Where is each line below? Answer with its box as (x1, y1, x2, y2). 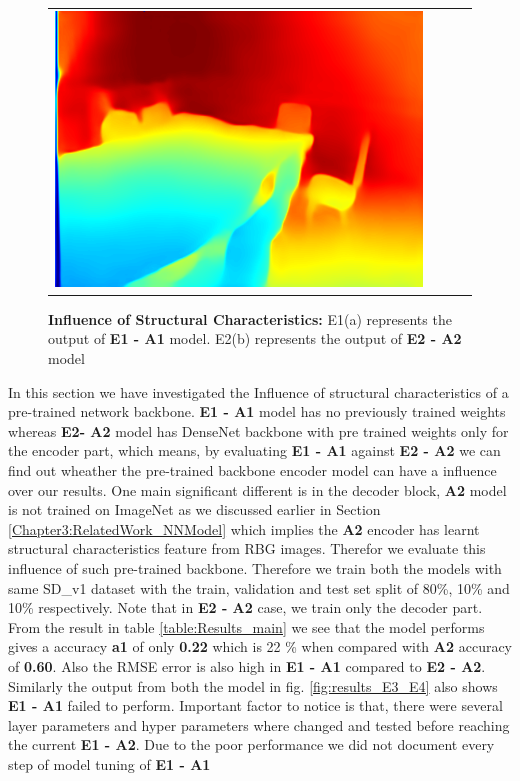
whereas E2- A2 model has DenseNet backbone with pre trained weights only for (8, 420, 509, 441)
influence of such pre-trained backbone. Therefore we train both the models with (8, 557, 502, 578)
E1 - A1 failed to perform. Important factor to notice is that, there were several (8, 695, 503, 716)
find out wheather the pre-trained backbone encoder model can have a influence (8, 460, 497, 480)
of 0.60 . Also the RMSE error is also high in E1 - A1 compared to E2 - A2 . (8, 655, 486, 676)
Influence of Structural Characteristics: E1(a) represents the (48, 308, 452, 329)
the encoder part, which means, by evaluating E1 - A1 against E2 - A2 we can (8, 440, 501, 461)
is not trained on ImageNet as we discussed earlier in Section (8, 499, 381, 520)
